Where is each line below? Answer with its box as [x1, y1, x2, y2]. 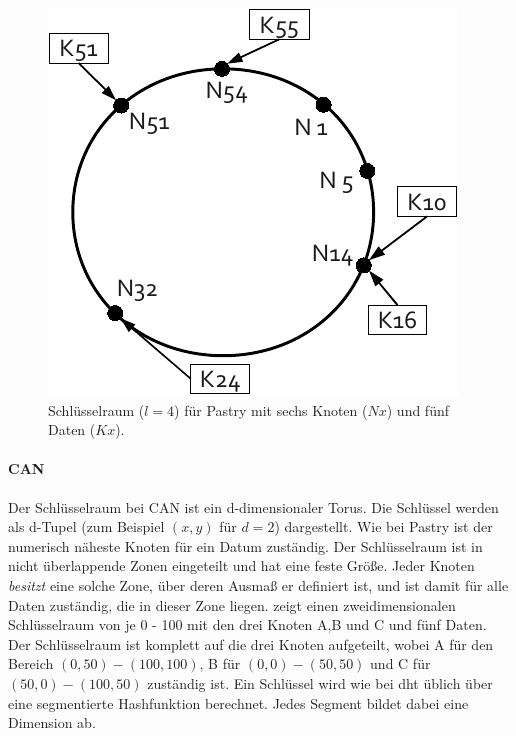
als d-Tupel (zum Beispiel [8, 516, 165, 537]
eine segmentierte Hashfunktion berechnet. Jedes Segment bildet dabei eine [8, 692, 469, 713]
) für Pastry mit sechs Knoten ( [174, 399, 368, 420]
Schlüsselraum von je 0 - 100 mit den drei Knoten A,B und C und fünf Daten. [8, 614, 487, 635]
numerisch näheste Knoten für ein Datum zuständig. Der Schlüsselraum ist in [8, 535, 483, 556]
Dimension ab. [8, 712, 96, 733]
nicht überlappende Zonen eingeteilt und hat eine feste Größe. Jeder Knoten [8, 555, 475, 576]
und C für [370, 653, 431, 674]
